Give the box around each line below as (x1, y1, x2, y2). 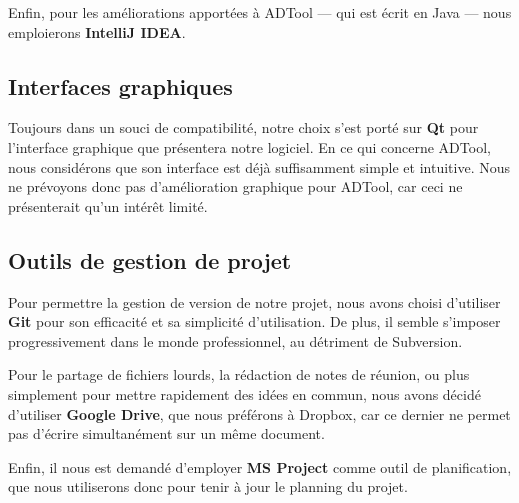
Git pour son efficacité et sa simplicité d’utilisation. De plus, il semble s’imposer (8, 311, 501, 332)
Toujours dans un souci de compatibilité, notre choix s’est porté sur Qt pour (8, 117, 479, 138)
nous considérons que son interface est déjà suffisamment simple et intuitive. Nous (8, 156, 510, 177)
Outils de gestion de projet (8, 244, 292, 275)
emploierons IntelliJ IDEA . (8, 21, 186, 42)
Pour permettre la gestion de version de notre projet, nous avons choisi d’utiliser (8, 291, 501, 312)
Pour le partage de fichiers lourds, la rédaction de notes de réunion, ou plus (8, 364, 470, 385)
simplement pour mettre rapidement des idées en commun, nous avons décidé (8, 383, 481, 404)
